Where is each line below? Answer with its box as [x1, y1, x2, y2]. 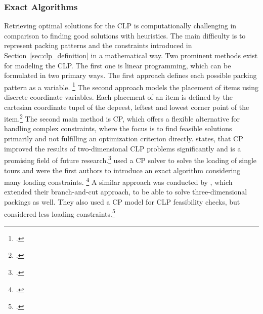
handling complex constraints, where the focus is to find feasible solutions [4, 123, 232, 134]
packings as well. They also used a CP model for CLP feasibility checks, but [4, 196, 240, 207]
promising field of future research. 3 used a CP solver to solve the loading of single [4, 153, 257, 165]
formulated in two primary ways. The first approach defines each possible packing [4, 70, 257, 81]
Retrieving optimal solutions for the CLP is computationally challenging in [4, 20, 237, 31]
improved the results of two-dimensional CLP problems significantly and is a [4, 143, 241, 153]
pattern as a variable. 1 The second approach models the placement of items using [4, 80, 258, 92]
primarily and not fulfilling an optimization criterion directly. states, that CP [4, 133, 243, 144]
